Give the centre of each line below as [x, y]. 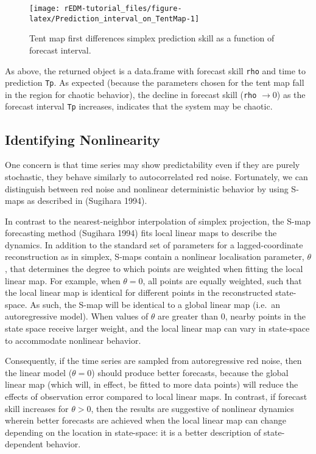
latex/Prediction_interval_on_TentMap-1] [114, 19]
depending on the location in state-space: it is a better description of [133, 432]
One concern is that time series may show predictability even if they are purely [153, 165]
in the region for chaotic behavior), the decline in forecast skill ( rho [131, 94]
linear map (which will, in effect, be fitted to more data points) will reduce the [152, 384]
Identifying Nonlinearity [83, 139]
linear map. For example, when [63, 280]
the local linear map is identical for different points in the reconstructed [139, 292]
